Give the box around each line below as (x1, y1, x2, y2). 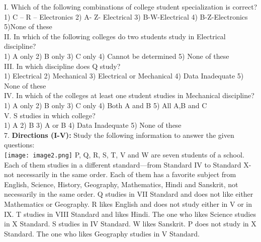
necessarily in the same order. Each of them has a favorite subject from (16, 169, 236, 180)
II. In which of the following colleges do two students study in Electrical (4, 31, 226, 41)
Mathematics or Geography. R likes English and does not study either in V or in (4, 198, 252, 209)
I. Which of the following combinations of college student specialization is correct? (4, 2, 257, 12)
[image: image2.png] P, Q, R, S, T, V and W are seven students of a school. (4, 149, 244, 159)
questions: (4, 139, 35, 150)
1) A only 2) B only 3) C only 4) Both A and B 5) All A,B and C (4, 100, 207, 110)
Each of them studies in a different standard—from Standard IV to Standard (4, 159, 241, 170)
